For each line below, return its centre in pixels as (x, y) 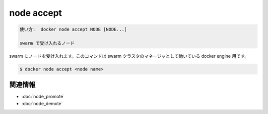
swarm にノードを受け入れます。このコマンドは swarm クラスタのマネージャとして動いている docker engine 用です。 (129, 56)
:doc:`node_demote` (42, 103)
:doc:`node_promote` (43, 97)
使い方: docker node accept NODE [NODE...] (73, 29)
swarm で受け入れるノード (47, 43)
